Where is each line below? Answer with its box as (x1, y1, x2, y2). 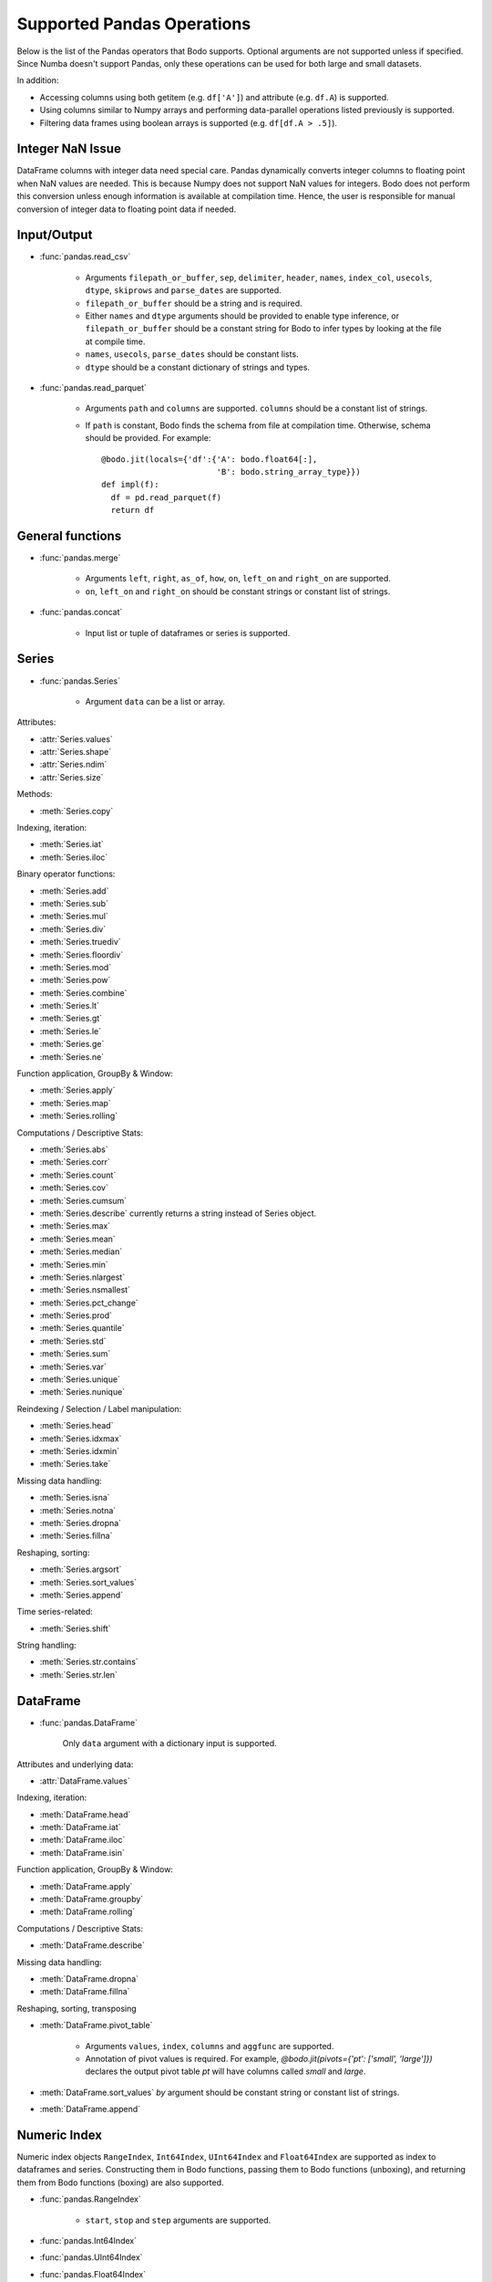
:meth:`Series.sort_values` (39, 1576, 137, 1587)
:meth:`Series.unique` (39, 1374, 120, 1385)
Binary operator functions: (16, 868, 116, 880)
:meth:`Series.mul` (39, 911, 108, 922)
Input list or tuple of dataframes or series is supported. (85, 627, 291, 638)
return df (110, 505, 155, 516)
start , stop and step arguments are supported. (85, 2214, 272, 2225)
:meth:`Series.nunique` (39, 1387, 126, 1397)
